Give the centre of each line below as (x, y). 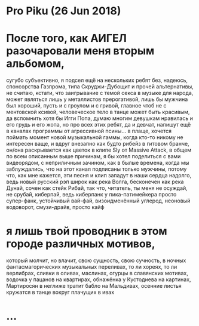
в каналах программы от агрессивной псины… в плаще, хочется (89, 131)
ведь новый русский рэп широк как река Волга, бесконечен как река (95, 182)
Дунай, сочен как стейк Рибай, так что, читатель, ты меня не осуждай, (97, 188)
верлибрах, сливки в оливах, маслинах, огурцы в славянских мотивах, (97, 273)
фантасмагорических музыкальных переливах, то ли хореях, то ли (92, 267)
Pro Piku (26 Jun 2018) (64, 11)
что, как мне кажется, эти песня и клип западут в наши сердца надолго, (99, 176)
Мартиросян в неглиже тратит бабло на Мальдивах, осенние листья (94, 286)
